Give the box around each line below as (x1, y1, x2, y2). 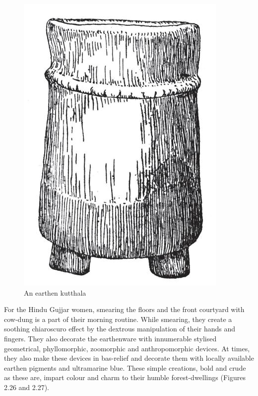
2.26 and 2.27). (4, 382, 50, 392)
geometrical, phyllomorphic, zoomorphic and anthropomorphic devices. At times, (4, 343, 250, 353)
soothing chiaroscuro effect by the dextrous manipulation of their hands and (4, 323, 236, 334)
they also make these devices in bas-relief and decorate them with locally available (4, 353, 254, 363)
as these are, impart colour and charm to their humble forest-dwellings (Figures (4, 372, 246, 383)
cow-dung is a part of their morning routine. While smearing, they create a (4, 314, 232, 324)
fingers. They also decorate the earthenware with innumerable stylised (4, 333, 217, 343)
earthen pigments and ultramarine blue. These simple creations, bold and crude (4, 362, 246, 373)
